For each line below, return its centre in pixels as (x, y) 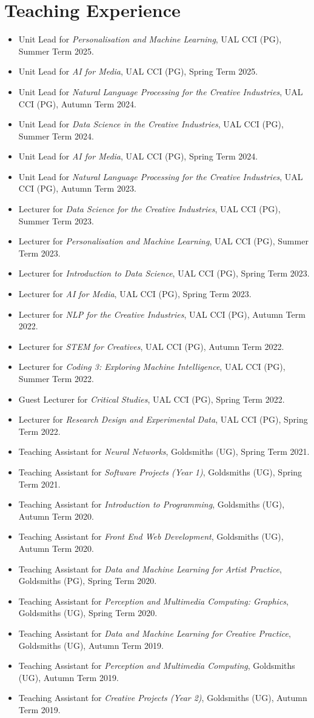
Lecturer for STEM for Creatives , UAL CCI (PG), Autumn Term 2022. (151, 346)
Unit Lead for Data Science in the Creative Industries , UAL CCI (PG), (151, 124)
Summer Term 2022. (56, 378)
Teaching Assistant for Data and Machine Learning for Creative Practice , (155, 633)
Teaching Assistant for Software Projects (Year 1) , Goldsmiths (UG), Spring (160, 471)
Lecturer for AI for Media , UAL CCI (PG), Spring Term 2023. (135, 294)
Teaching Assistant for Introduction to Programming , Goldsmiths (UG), (152, 504)
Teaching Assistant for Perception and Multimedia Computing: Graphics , (153, 601)
